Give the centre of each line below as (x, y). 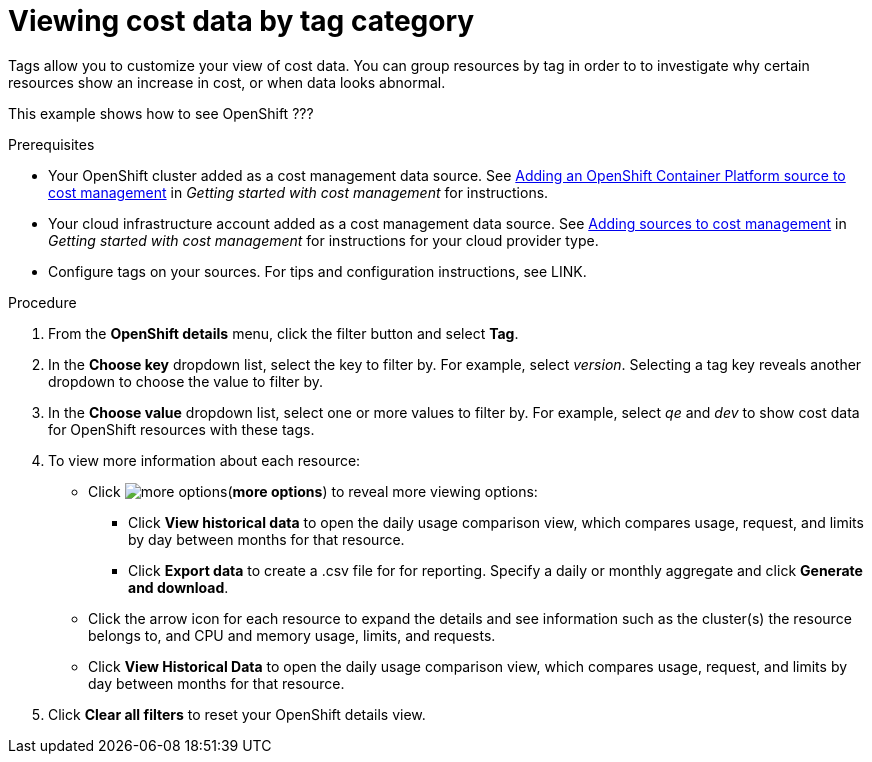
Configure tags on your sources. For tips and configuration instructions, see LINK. (317, 271)
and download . (178, 587)
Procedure (42, 302)
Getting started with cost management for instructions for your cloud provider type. (323, 240)
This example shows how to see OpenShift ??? (161, 113)
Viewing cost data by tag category (241, 21)
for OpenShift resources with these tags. (181, 429)
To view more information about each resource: (204, 460)
